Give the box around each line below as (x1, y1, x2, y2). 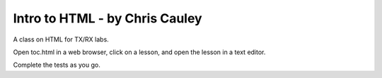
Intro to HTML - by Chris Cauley (13, 11, 202, 26)
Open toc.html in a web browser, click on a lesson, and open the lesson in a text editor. (13, 48, 266, 56)
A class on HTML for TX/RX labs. (13, 35, 109, 44)
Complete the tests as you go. (13, 60, 100, 70)
